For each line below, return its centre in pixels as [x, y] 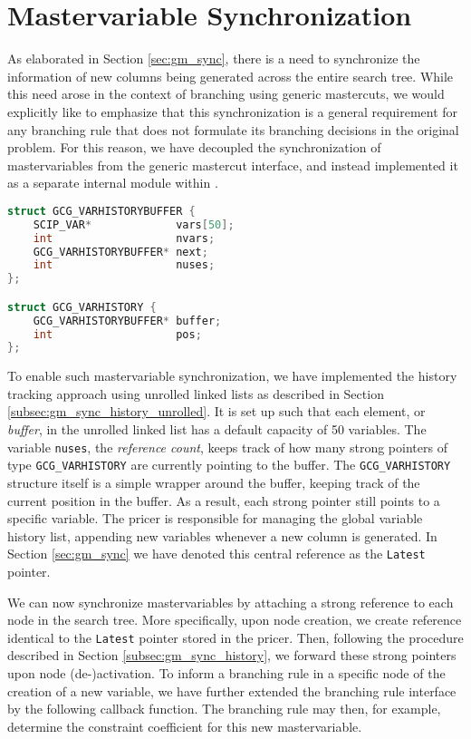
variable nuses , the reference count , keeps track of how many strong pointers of [227, 447]
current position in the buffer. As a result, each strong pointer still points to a [224, 500]
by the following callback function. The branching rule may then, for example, [224, 709]
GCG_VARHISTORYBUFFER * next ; [120, 252]
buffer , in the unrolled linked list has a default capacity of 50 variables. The [217, 429]
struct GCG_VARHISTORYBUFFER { [101, 211]
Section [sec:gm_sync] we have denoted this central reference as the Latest [216, 554]
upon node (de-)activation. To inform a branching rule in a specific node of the [226, 673]
